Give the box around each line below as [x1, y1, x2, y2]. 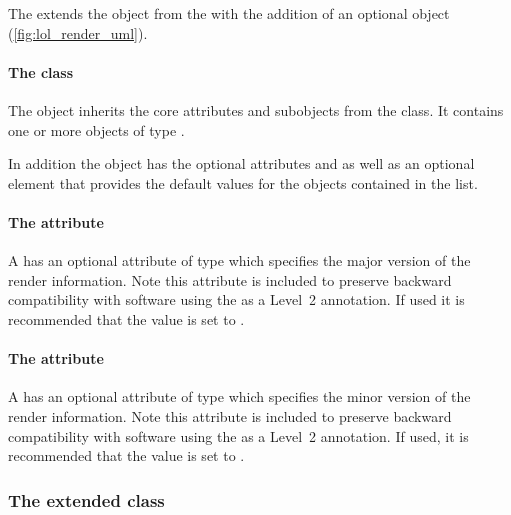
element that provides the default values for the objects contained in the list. [8, 172, 478, 193]
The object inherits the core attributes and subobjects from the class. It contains [8, 99, 504, 120]
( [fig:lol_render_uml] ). [8, 22, 148, 43]
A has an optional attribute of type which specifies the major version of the [8, 250, 471, 271]
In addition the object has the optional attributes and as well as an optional [8, 153, 475, 174]
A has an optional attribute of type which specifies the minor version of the [8, 386, 471, 407]
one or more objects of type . [8, 119, 185, 140]
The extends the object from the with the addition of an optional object [8, 3, 450, 23]
